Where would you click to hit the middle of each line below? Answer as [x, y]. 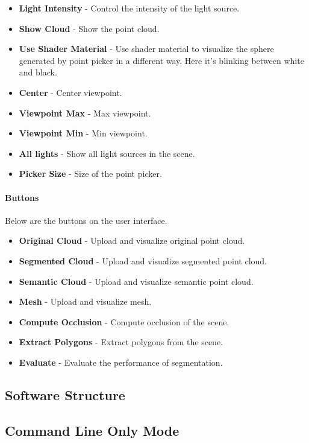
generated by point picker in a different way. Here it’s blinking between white [161, 60]
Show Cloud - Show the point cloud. [89, 28]
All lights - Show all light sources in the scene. [107, 153]
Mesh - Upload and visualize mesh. [85, 301]
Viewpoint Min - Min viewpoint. [83, 133]
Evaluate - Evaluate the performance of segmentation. [121, 362]
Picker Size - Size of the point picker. [90, 174]
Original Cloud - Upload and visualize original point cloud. [132, 241]
